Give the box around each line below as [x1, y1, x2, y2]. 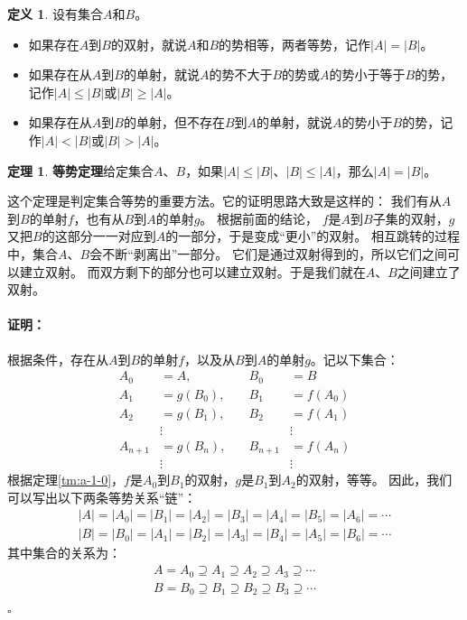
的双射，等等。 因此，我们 [295, 470, 453, 489]
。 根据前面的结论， [200, 208, 319, 227]
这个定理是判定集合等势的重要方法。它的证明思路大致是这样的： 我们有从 [7, 191, 442, 210]
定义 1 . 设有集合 [7, 5, 103, 23]
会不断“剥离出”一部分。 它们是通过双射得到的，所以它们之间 [89, 244, 448, 263]
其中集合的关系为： [7, 543, 121, 562]
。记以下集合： [310, 349, 399, 368]
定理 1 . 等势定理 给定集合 [7, 161, 154, 180]
